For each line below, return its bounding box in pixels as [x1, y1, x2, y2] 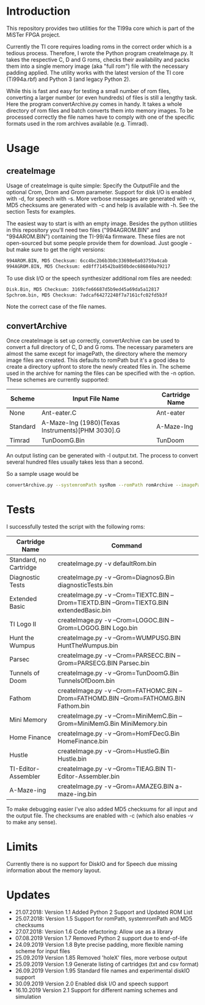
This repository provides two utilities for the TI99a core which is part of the [6, 24, 195, 32]
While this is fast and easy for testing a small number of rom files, [6, 87, 171, 94]
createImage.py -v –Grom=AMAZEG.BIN [57, 782, 174, 791]
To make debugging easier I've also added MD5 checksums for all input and [6, 805, 198, 813]
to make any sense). [6, 819, 57, 826]
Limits [6, 840, 38, 854]
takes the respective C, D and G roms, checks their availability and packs [6, 56, 190, 63]
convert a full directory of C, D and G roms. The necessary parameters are [6, 344, 193, 351]
